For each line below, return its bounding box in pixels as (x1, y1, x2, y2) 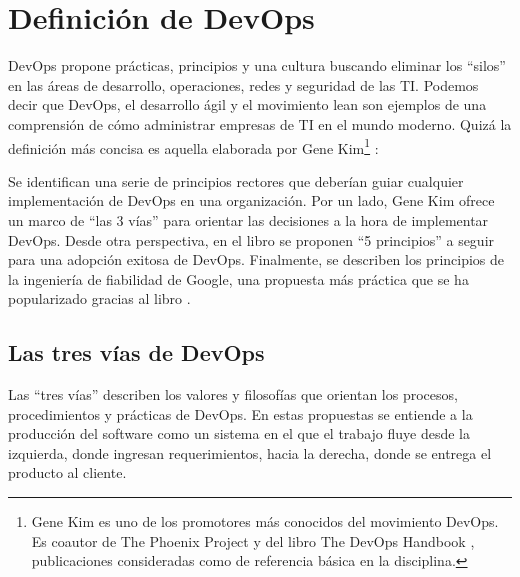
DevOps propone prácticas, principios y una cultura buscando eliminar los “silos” (8, 55, 506, 76)
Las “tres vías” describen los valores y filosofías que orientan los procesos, (8, 384, 458, 405)
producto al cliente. (8, 462, 127, 483)
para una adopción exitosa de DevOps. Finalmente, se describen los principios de (8, 249, 505, 270)
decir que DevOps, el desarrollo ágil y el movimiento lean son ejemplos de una (8, 94, 487, 115)
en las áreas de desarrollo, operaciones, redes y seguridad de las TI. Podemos (8, 74, 479, 95)
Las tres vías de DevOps (8, 337, 265, 368)
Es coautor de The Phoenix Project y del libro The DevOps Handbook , (31, 530, 475, 551)
